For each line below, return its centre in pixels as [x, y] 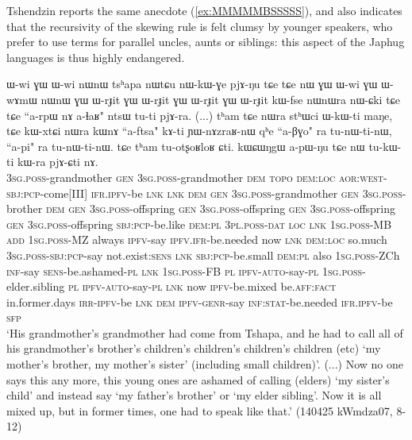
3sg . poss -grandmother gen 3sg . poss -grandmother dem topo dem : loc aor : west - [197, 177]
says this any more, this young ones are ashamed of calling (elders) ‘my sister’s [198, 379]
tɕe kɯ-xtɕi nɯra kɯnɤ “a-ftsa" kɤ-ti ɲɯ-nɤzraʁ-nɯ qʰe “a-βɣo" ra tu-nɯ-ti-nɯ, [199, 131]
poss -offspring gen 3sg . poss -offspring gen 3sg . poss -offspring [252, 208]
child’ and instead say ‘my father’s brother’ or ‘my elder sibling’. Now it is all [194, 395]
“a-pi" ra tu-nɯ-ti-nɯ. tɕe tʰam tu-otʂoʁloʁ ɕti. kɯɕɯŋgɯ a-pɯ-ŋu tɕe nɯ [186, 146]
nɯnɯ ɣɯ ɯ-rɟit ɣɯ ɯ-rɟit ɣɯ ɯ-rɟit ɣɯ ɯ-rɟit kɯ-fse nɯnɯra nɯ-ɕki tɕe [221, 99]
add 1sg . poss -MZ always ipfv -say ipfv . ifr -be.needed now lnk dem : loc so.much [197, 239]
